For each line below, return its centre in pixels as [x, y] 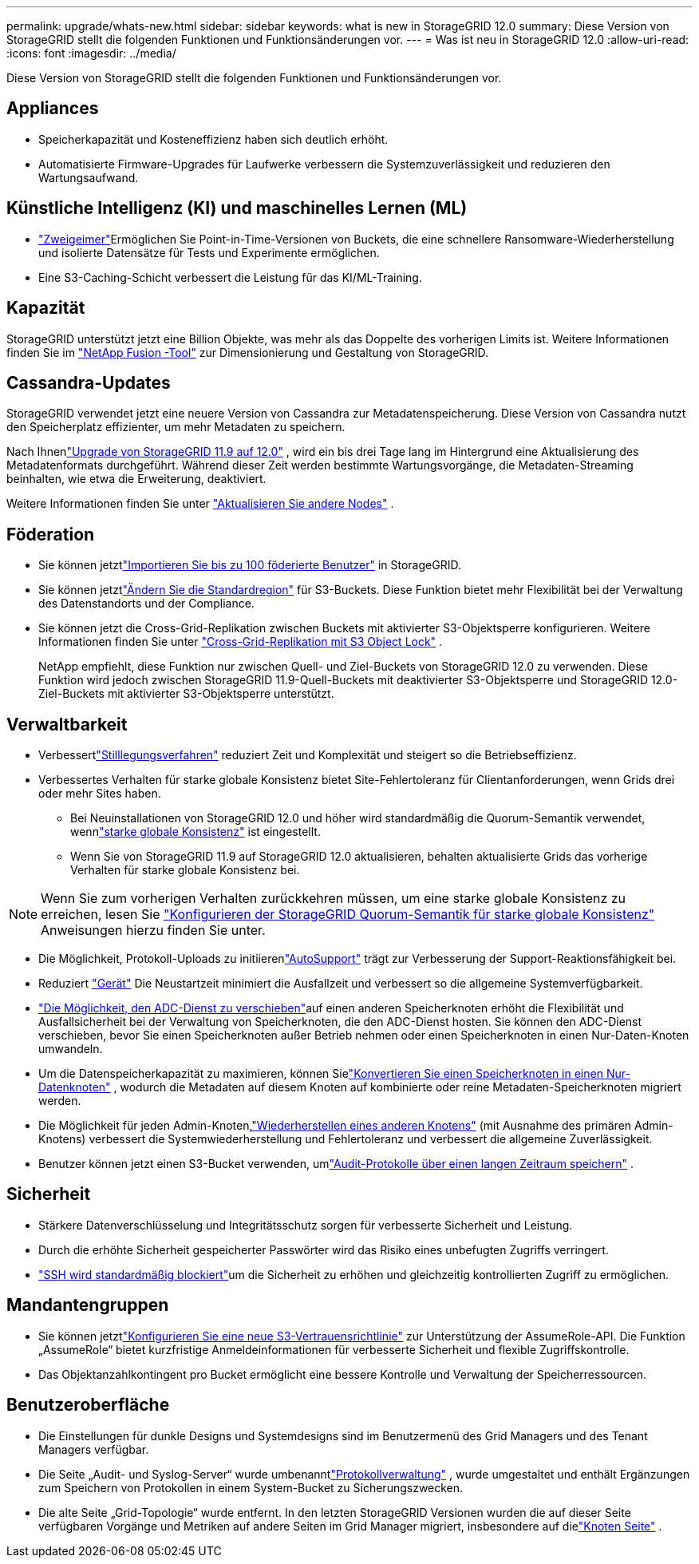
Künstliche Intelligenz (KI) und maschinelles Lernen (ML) [237, 208]
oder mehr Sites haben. [100, 794]
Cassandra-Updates [89, 382]
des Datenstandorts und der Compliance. [146, 604]
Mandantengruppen [88, 1305]
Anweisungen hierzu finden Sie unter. [153, 930]
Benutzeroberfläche [88, 1405]
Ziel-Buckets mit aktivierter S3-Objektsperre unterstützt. [186, 694]
